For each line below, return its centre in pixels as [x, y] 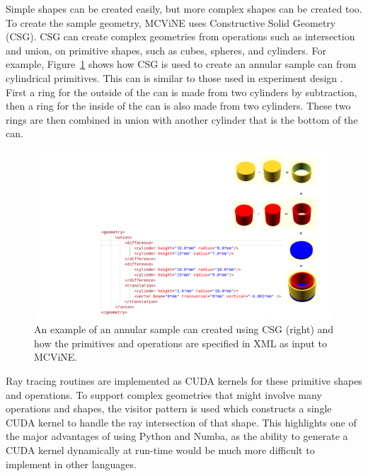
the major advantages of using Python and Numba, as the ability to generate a [177, 436]
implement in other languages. [71, 464]
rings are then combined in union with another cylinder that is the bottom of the [182, 119]
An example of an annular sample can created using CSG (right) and [184, 329]
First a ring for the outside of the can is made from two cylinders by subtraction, [182, 92]
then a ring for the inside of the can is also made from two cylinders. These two [178, 106]
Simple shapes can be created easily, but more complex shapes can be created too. [184, 8]
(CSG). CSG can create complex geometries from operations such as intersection [180, 36]
